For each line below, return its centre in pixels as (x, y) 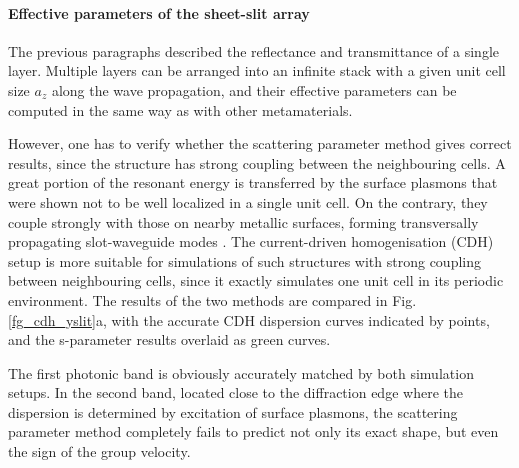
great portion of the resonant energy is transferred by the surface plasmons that (253, 182)
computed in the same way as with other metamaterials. (180, 109)
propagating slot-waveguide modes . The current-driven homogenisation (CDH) (251, 241)
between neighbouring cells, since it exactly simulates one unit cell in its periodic (256, 280)
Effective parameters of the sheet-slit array (159, 12)
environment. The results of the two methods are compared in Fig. (212, 299)
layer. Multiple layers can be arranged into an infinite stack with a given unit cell (257, 70)
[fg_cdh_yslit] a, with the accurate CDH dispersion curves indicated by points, (249, 319)
